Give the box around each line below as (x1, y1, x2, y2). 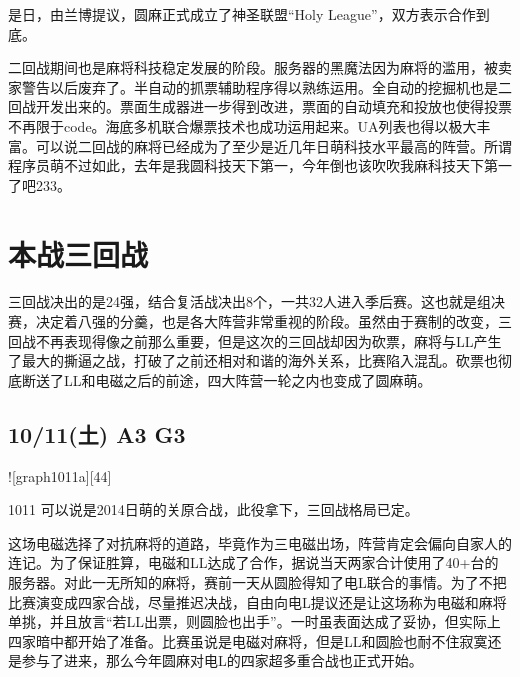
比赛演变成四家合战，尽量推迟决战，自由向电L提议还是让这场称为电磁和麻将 (8, 591, 507, 612)
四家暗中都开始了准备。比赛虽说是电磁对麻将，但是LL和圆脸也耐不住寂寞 (8, 630, 488, 651)
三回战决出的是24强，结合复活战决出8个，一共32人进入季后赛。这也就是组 (8, 291, 491, 312)
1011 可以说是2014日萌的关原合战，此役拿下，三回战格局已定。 (8, 499, 419, 520)
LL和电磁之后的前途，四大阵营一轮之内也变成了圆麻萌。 (63, 369, 432, 390)
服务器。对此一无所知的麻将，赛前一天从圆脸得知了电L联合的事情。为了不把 (8, 572, 507, 593)
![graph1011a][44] (8, 465, 112, 486)
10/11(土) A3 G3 (8, 418, 186, 449)
